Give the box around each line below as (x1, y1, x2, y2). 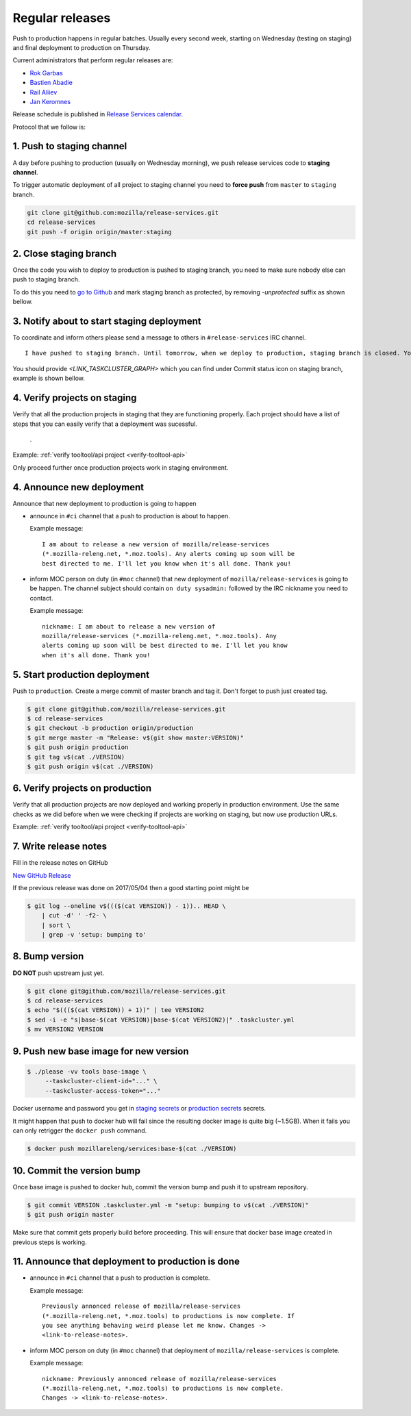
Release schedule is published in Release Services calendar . (12, 110, 184, 118)
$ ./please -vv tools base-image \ (27, 1067, 147, 1075)
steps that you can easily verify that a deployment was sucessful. (12, 420, 198, 428)
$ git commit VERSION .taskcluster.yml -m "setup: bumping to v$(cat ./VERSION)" (27, 1201, 310, 1209)
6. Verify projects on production (12, 783, 152, 794)
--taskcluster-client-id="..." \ (45, 1077, 158, 1085)
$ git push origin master (27, 1211, 114, 1219)
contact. (29, 594, 53, 602)
